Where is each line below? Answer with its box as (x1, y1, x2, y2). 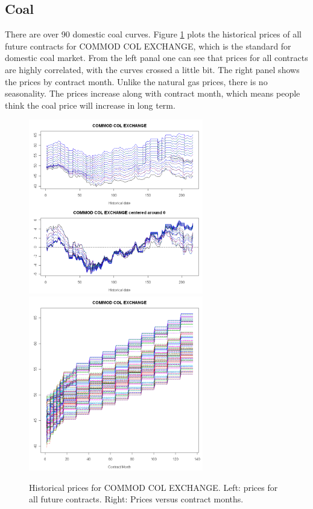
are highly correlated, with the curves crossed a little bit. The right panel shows (5, 63, 300, 75)
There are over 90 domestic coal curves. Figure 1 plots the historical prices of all (5, 28, 302, 40)
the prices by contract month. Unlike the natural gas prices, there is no (5, 75, 268, 88)
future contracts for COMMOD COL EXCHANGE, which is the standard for (5, 39, 291, 52)
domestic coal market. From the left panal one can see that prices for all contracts (5, 51, 308, 64)
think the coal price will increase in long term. (5, 98, 175, 111)
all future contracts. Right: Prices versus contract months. (29, 493, 244, 505)
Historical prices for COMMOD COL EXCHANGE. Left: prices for (29, 481, 278, 493)
